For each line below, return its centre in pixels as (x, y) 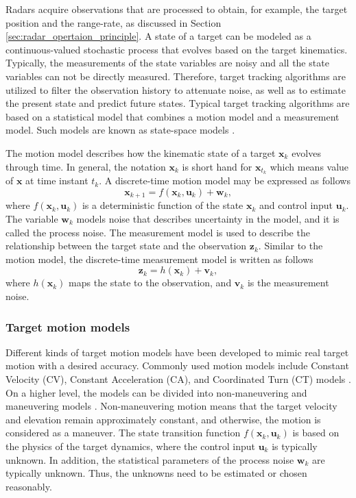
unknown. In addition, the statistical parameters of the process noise (150, 459)
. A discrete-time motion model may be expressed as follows (225, 180)
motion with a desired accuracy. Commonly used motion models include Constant (177, 365)
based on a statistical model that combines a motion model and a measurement (173, 116)
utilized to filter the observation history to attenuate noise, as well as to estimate (176, 89)
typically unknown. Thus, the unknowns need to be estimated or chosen (156, 473)
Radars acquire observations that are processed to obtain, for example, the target (177, 9)
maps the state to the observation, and (150, 283)
